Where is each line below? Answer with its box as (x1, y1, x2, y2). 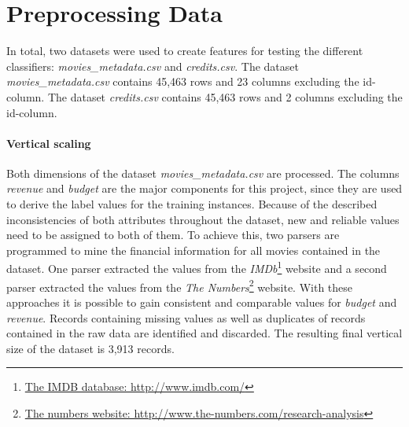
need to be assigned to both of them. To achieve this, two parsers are (6, 226, 340, 243)
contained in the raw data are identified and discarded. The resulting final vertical (6, 325, 403, 341)
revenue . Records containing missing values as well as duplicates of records (6, 309, 366, 326)
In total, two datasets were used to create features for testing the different (6, 42, 363, 59)
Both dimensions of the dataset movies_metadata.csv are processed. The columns (6, 164, 400, 181)
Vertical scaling (6, 134, 91, 151)
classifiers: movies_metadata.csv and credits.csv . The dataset (6, 57, 299, 74)
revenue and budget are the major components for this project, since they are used (6, 180, 403, 197)
